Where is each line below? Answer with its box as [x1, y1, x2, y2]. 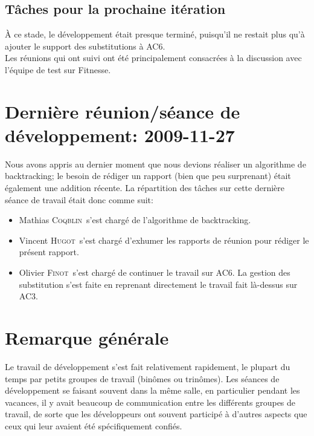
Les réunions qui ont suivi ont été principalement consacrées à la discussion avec [5, 51, 302, 64]
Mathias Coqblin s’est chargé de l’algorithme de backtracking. [19, 213, 251, 226]
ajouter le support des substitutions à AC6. [5, 39, 165, 52]
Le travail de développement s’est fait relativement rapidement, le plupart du [5, 360, 290, 373]
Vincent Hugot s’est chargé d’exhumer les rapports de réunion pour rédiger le [19, 233, 309, 246]
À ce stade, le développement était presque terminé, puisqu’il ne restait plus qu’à [5, 28, 305, 41]
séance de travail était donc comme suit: [5, 193, 153, 206]
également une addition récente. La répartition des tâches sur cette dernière [5, 181, 285, 194]
